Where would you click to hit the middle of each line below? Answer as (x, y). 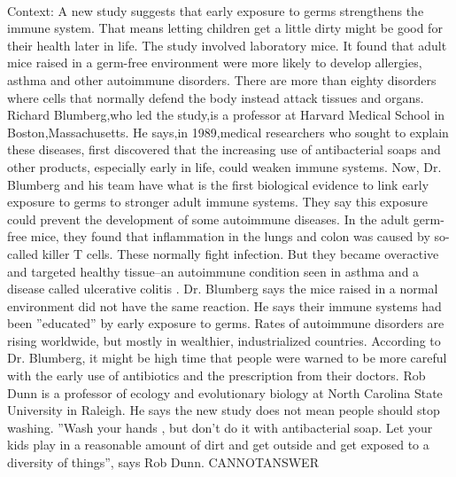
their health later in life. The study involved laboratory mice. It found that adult (227, 45)
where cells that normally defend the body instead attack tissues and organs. (216, 97)
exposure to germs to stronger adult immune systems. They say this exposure (217, 202)
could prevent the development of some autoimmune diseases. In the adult (209, 219)
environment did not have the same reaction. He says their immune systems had (224, 305)
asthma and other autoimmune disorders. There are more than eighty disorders (222, 79)
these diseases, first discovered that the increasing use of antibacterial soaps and (224, 149)
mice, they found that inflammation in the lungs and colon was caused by (230, 236)
